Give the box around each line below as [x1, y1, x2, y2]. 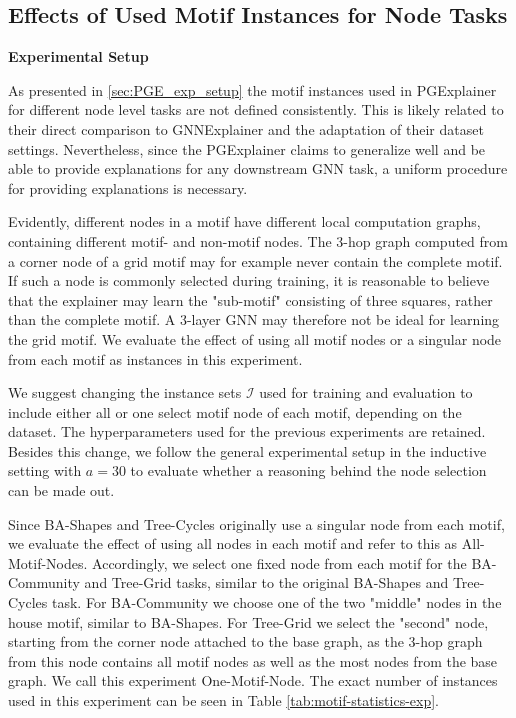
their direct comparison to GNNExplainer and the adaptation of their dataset [8, 118, 484, 139]
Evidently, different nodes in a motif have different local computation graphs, [8, 211, 481, 232]
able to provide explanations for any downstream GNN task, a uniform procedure [8, 158, 508, 179]
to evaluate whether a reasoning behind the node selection [130, 460, 487, 481]
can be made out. [8, 480, 115, 501]
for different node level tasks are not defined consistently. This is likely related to [8, 99, 504, 120]
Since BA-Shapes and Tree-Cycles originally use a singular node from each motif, [8, 513, 505, 534]
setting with [8, 460, 82, 481]
